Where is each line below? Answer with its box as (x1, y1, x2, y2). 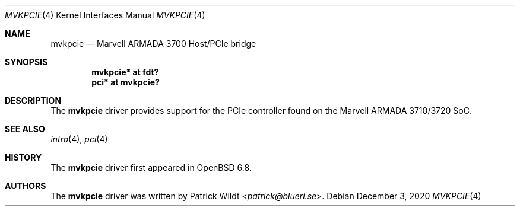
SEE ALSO (5, 124, 45, 134)
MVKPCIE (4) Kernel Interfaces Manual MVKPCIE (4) (5, 10, 205, 20)
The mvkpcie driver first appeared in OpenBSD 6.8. (50, 162, 252, 172)
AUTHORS (5, 181, 46, 191)
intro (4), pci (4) (50, 134, 108, 144)
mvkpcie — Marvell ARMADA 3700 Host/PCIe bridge (50, 39, 256, 49)
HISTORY (5, 152, 42, 162)
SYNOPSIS (5, 57, 48, 67)
